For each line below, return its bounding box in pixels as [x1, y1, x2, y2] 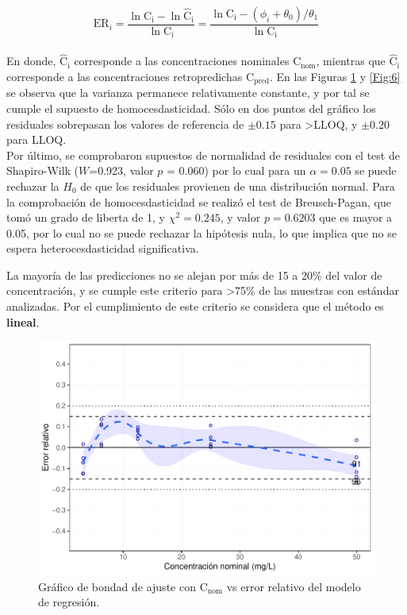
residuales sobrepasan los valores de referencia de [6, 115, 244, 132]
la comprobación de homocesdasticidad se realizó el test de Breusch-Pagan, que [6, 193, 391, 210]
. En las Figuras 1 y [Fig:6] [269, 68, 401, 84]
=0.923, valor [89, 162, 154, 179]
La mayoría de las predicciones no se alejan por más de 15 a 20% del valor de [6, 266, 382, 283]
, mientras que [316, 52, 386, 69]
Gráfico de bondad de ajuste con [38, 578, 196, 594]
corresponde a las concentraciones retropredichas [6, 68, 243, 84]
